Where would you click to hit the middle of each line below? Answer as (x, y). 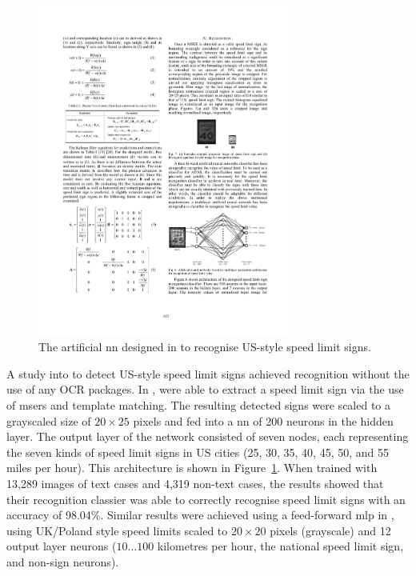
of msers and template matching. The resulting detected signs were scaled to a (199, 405)
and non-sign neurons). (63, 561)
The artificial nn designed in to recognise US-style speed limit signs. (205, 347)
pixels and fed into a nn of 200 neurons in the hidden (263, 420)
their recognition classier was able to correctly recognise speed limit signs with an (206, 499)
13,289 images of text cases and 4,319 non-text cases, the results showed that (195, 483)
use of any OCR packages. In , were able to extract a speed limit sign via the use (205, 389)
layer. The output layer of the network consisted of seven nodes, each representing (208, 436)
